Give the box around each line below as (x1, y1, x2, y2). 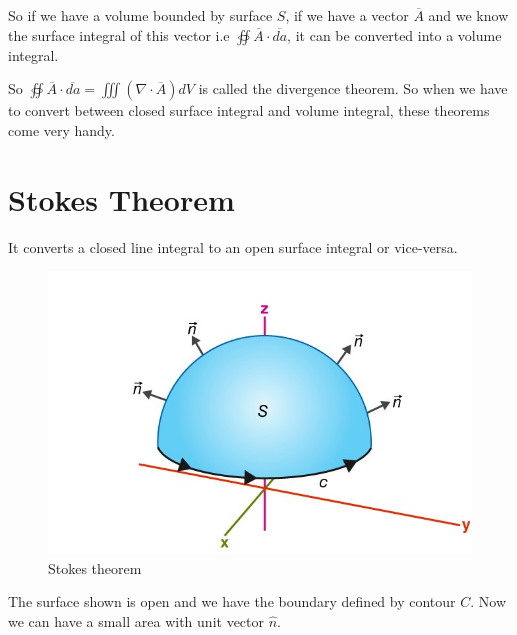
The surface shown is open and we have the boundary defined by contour (8, 591, 456, 612)
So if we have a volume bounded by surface (8, 5, 273, 25)
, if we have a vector (285, 5, 409, 25)
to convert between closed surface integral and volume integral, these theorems (8, 100, 490, 121)
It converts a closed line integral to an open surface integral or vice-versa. (8, 236, 458, 257)
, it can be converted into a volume (287, 24, 502, 45)
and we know (428, 5, 509, 25)
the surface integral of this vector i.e (8, 24, 230, 45)
